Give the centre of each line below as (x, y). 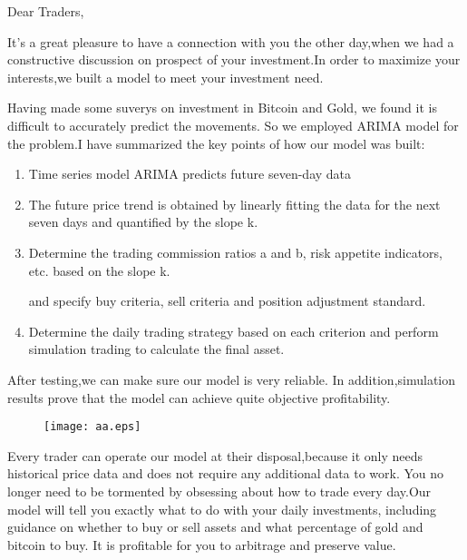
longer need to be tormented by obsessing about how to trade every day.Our (219, 491)
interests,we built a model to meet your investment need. (165, 77)
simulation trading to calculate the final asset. (156, 349)
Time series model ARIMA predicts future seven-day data (190, 174)
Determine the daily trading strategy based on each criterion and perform (233, 331)
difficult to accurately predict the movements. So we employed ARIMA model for (233, 125)
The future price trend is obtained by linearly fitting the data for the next (234, 204)
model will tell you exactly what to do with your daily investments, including (222, 509)
